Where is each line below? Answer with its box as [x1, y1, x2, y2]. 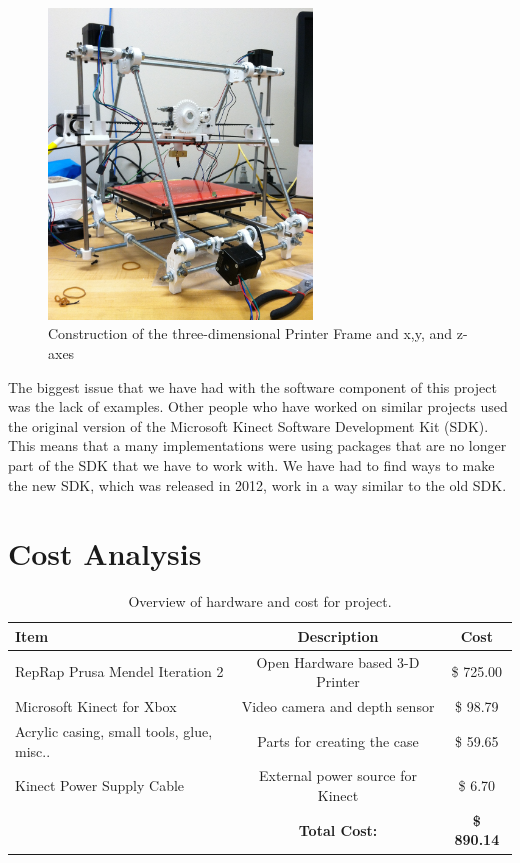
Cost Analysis [8, 533, 202, 574]
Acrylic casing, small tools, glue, [15, 720, 213, 741]
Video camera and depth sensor [241, 696, 435, 717]
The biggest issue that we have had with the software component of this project [8, 376, 497, 397]
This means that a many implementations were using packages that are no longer [8, 435, 507, 456]
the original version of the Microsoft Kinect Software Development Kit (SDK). [8, 415, 489, 436]
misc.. [15, 740, 51, 761]
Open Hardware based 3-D [256, 651, 420, 672]
